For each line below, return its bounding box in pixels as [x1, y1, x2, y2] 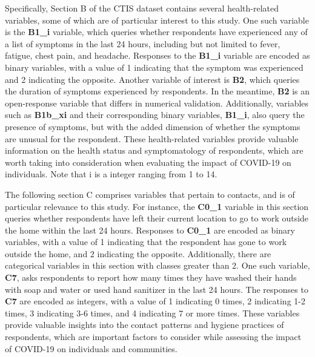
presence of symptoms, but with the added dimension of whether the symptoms [5, 120, 300, 133]
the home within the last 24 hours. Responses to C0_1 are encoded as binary [5, 223, 295, 236]
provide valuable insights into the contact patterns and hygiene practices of [5, 318, 284, 331]
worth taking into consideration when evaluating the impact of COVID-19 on [5, 156, 291, 168]
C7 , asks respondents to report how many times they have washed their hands [5, 271, 297, 284]
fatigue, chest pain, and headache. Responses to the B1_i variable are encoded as [5, 49, 310, 62]
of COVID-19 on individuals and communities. [5, 342, 177, 355]
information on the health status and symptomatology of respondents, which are [5, 144, 303, 157]
